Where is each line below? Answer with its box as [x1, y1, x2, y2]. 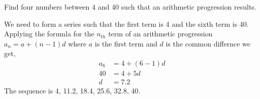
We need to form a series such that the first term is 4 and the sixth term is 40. [4, 18, 249, 29]
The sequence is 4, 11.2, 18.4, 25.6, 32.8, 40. [4, 85, 141, 96]
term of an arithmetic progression [108, 28, 213, 39]
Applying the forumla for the [4, 28, 94, 39]
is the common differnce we [166, 38, 251, 48]
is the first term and [94, 38, 157, 48]
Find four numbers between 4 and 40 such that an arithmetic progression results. [4, 2, 256, 12]
